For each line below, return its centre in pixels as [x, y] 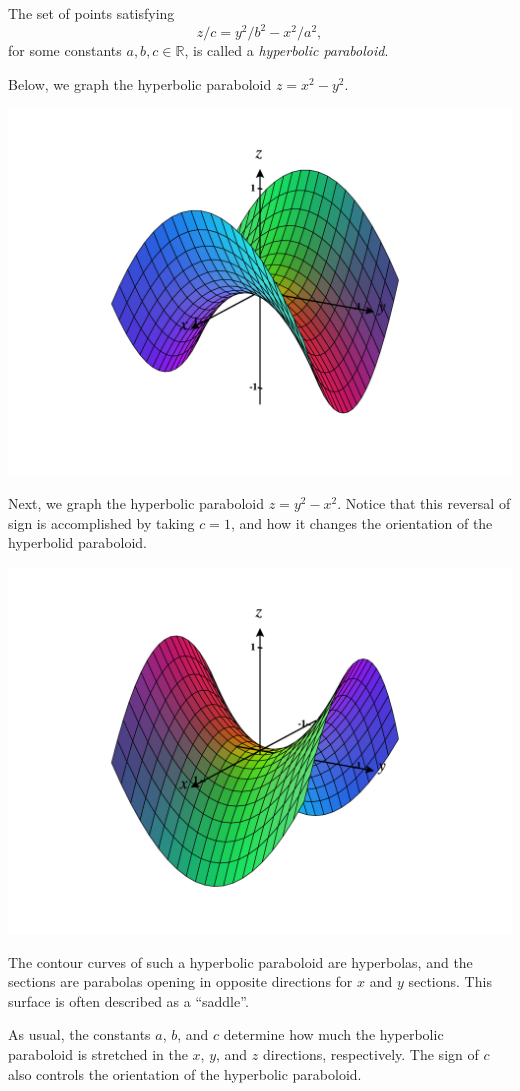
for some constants [65, 50]
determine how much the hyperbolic [333, 1034]
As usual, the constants [79, 1034]
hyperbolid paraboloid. [77, 542]
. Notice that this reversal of [424, 503]
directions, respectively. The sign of [371, 1053]
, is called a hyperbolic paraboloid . [286, 50]
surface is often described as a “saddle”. [128, 1000]
